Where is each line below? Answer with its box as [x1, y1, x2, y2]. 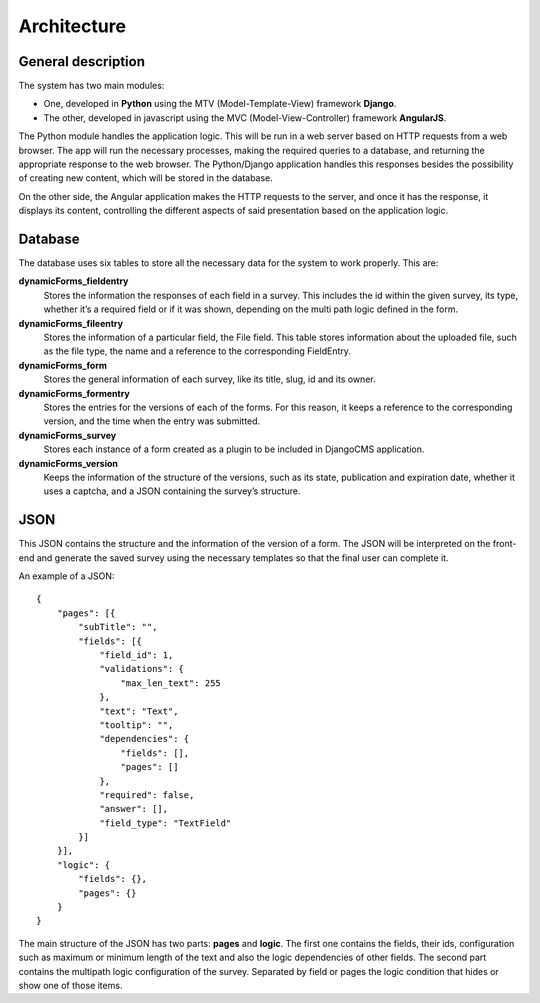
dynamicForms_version [18, 457, 119, 469]
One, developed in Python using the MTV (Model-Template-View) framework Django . [43, 98, 397, 110]
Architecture [18, 15, 127, 37]
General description [18, 53, 145, 70]
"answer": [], [99, 803, 169, 815]
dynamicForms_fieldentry [18, 275, 129, 287]
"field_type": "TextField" [99, 817, 232, 829]
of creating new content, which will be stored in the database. [18, 172, 274, 184]
